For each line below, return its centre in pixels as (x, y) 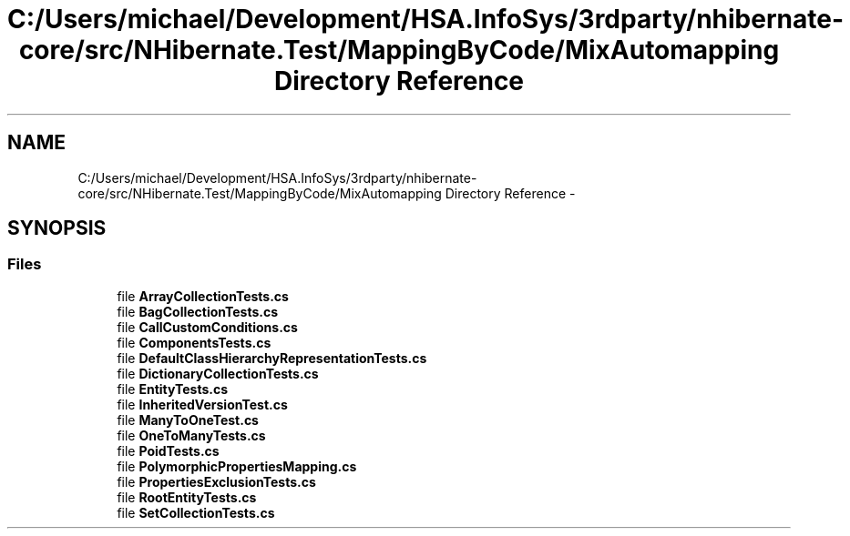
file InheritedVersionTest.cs (202, 404)
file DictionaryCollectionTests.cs (218, 373)
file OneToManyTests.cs (191, 435)
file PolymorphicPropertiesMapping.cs (237, 466)
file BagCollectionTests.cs (198, 311)
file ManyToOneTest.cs (188, 420)
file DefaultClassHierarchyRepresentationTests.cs (272, 358)
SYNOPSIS (57, 228)
